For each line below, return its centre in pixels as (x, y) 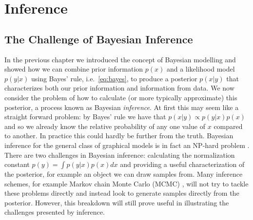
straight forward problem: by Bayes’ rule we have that (85, 117)
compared (228, 126)
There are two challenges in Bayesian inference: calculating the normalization (120, 155)
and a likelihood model (201, 69)
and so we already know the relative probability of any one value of (105, 126)
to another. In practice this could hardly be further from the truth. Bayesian (119, 136)
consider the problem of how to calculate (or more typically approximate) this (121, 97)
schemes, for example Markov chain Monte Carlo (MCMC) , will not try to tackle (126, 183)
